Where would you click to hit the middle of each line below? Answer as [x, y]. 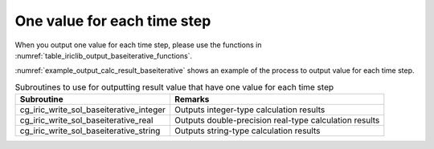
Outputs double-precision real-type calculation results [277, 120]
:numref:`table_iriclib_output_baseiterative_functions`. [104, 55]
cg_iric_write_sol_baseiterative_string [90, 131]
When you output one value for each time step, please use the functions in [138, 45]
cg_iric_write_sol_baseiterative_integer [93, 110]
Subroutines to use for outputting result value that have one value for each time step [174, 87]
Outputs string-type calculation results [247, 131]
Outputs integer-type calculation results [250, 110]
